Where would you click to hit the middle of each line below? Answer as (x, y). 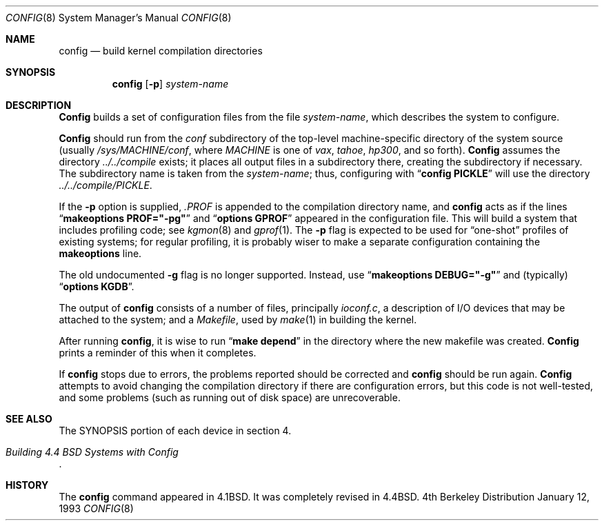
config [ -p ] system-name (170, 84)
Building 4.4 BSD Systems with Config (92, 452)
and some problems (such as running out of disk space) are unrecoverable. (230, 397)
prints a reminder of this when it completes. (158, 353)
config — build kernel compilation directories (161, 51)
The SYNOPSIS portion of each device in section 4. (175, 431)
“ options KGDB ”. (97, 286)
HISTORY (27, 485)
